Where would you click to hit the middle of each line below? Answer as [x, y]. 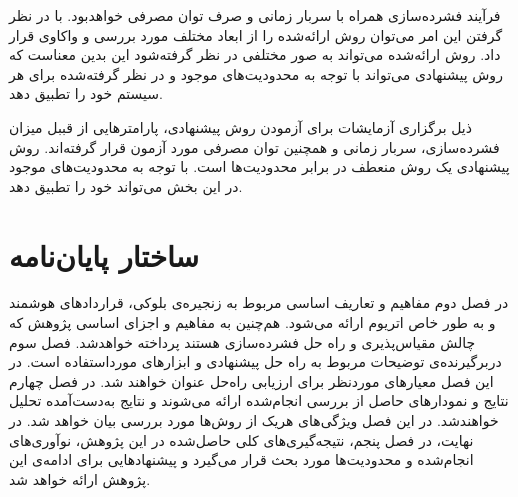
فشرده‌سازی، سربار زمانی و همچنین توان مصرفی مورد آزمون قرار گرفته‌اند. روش [254, 146]
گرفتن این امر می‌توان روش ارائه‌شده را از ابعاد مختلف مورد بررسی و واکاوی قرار [256, 34]
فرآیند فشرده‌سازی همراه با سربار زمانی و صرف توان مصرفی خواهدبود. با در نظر [255, 15]
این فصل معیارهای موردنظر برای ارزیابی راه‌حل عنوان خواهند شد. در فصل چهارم [251, 380]
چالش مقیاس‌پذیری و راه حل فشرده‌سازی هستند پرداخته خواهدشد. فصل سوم [242, 341]
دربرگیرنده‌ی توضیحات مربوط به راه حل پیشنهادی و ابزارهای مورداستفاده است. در [255, 361]
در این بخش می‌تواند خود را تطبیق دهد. [126, 185]
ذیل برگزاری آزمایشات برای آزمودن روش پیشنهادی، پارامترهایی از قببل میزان [240, 126]
